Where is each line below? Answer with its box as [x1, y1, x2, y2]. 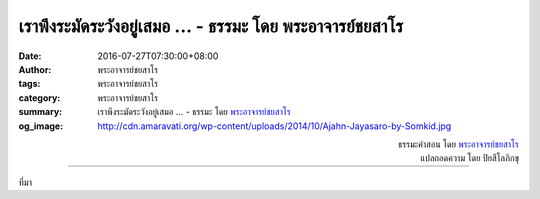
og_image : [18, 120, 64, 132]
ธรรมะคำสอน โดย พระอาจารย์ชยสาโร [397, 138, 519, 150]
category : [18, 91, 61, 104]
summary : [18, 106, 63, 118]
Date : [18, 50, 42, 62]
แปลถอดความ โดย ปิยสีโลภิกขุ [420, 152, 519, 164]
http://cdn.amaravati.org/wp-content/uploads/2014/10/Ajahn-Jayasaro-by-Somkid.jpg [97, 120, 452, 132]
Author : [18, 63, 52, 75]
